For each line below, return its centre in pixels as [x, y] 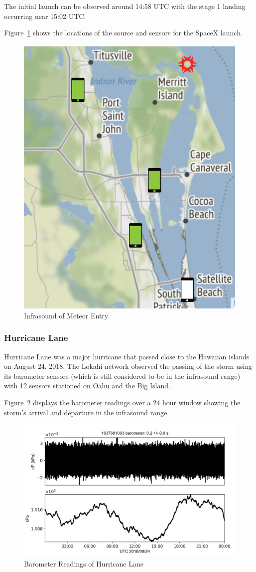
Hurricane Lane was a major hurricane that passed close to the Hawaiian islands [127, 356]
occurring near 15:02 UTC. [45, 16]
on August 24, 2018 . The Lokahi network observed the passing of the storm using [128, 366]
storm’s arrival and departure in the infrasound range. [87, 412]
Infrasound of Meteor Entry [66, 315]
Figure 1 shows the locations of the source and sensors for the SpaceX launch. [123, 33]
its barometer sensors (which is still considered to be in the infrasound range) [122, 376]
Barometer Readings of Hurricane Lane [84, 563]
